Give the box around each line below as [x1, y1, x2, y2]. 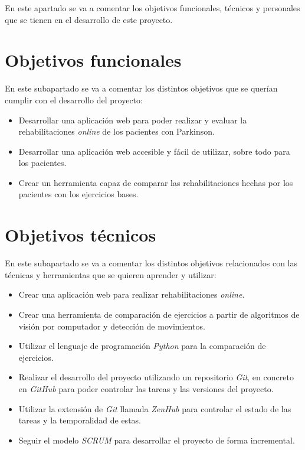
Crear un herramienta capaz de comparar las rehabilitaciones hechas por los [18, 176, 293, 188]
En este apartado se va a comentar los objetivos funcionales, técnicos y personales [5, 2, 300, 14]
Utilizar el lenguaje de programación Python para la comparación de [18, 340, 266, 352]
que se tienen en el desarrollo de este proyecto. [5, 13, 173, 25]
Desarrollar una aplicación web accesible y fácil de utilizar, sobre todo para [18, 145, 290, 157]
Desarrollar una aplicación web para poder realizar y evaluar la [18, 113, 247, 126]
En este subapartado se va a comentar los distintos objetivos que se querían [5, 82, 278, 94]
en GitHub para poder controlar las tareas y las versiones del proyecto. [18, 382, 274, 394]
